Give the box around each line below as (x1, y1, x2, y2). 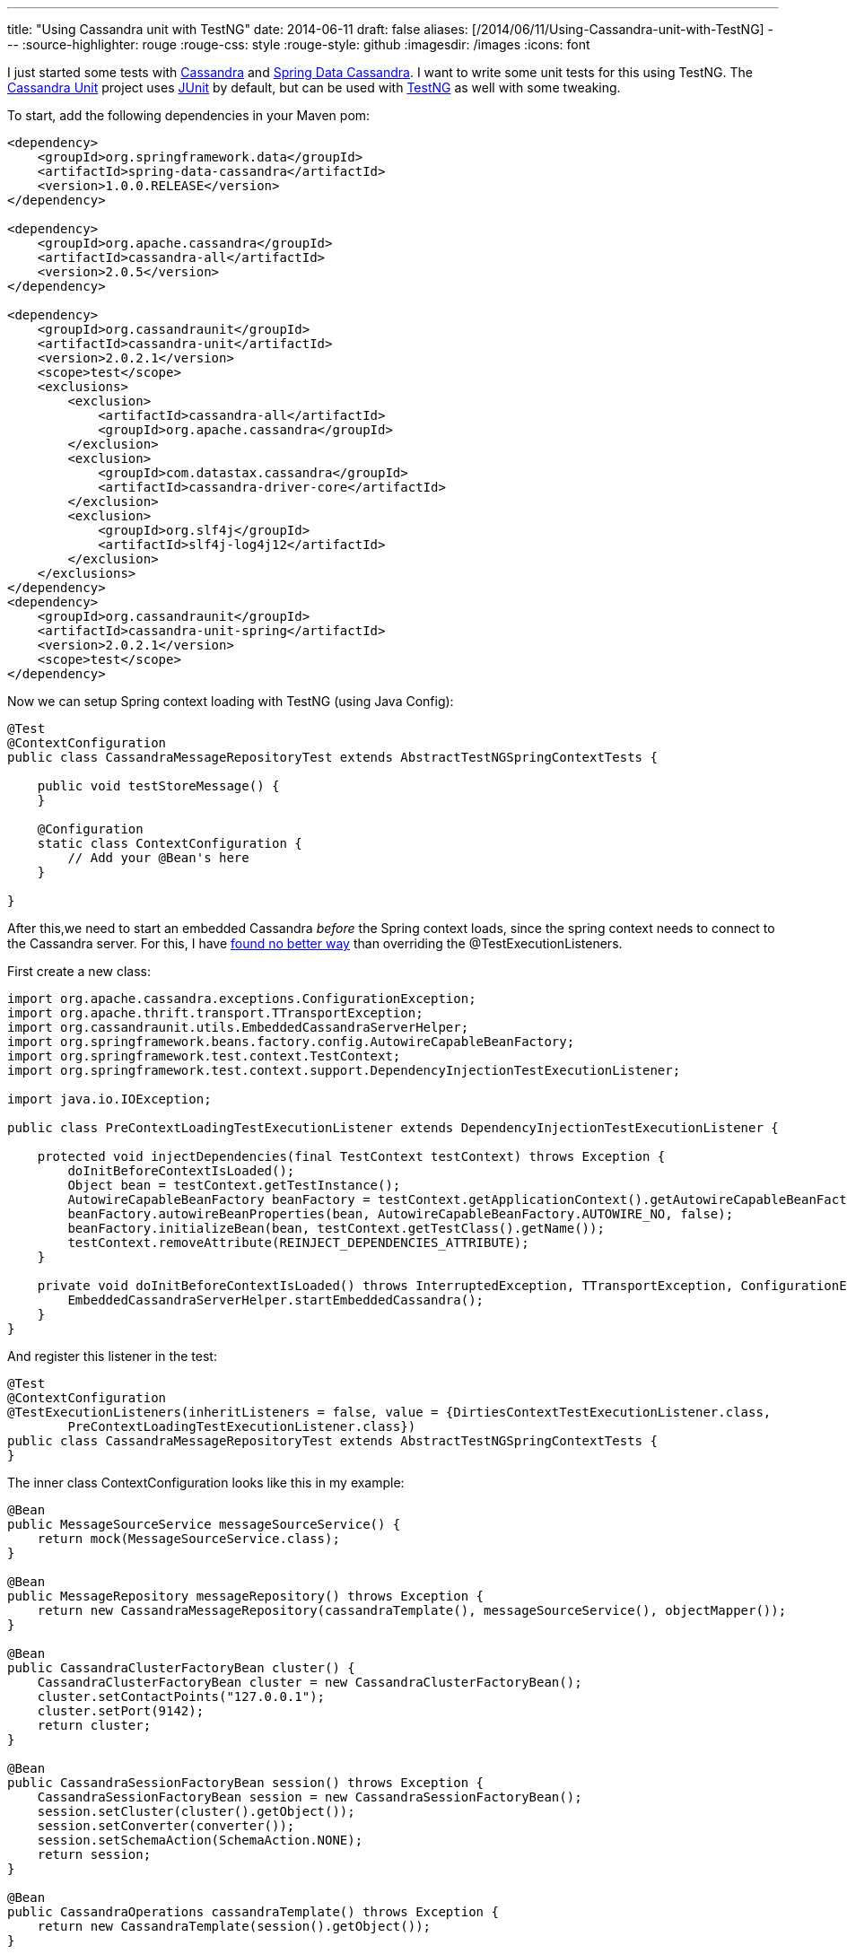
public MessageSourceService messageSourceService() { (7, 1517, 401, 1531)
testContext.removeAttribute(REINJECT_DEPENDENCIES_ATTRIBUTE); (67, 1235, 529, 1250)
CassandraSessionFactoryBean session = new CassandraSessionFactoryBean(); (37, 1790, 582, 1804)
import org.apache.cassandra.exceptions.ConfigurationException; (7, 991, 476, 1006)
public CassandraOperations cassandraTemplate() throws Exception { (7, 1905, 499, 1919)
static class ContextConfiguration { (37, 836, 302, 851)
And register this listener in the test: (7, 1348, 217, 1364)
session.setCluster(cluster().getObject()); (37, 1804, 355, 1819)
